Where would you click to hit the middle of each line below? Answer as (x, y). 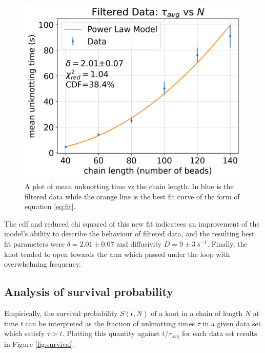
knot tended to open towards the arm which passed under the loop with (117, 254)
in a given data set (232, 323)
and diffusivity (139, 243)
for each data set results (220, 333)
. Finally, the (227, 243)
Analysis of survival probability (89, 292)
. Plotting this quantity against (111, 333)
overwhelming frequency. (43, 264)
